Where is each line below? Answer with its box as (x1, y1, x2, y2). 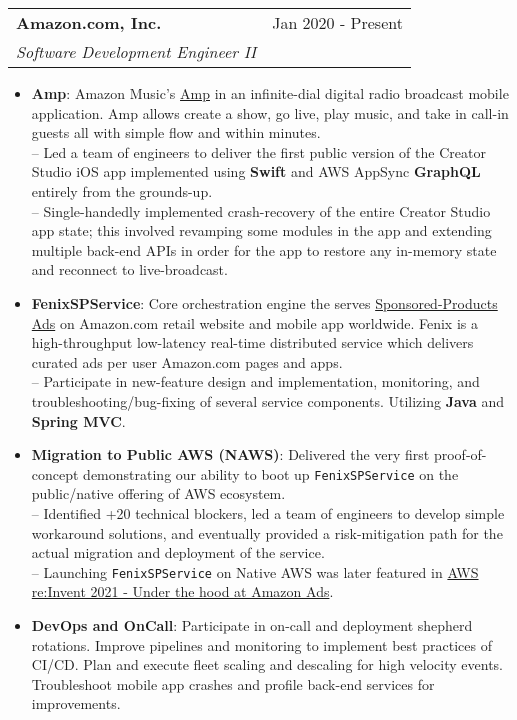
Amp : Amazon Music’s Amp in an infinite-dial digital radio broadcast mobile (31, 83, 509, 103)
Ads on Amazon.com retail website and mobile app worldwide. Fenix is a (31, 312, 478, 333)
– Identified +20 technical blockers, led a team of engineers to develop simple (31, 502, 505, 523)
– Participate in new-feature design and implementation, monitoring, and (31, 371, 480, 392)
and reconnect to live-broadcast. (31, 259, 228, 280)
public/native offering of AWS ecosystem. (31, 483, 286, 504)
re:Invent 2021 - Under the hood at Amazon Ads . (31, 581, 334, 602)
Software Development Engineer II (16, 40, 257, 63)
